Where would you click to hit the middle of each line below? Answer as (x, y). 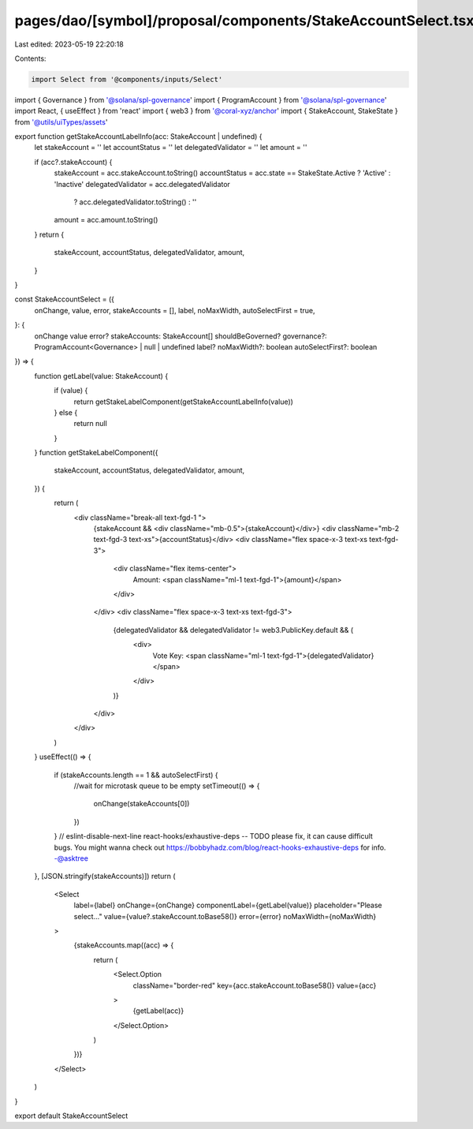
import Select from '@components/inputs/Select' (127, 79)
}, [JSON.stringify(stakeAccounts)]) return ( (105, 877)
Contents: (30, 58)
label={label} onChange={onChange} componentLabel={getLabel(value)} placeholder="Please (228, 905)
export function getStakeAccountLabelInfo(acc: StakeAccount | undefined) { (138, 136)
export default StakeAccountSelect (71, 1116)
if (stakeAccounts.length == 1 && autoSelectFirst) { (136, 775)
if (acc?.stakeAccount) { (73, 162)
